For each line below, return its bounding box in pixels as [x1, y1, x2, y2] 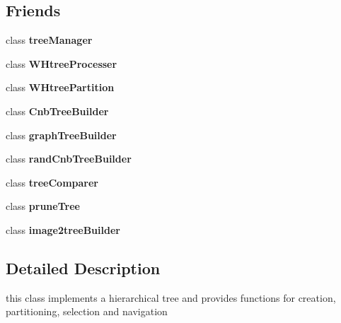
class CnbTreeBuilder [6, 103, 109, 118]
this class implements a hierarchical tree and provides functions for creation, [6, 290, 336, 305]
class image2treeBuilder [6, 222, 120, 237]
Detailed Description [6, 257, 161, 278]
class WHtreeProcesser [6, 56, 117, 71]
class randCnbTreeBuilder [6, 151, 132, 166]
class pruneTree [6, 199, 80, 213]
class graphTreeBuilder [6, 127, 117, 142]
